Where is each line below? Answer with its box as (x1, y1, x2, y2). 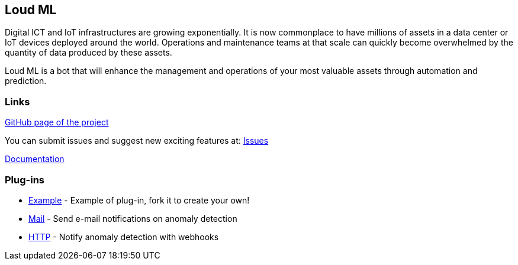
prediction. (5, 76, 47, 86)
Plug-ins (5, 173, 44, 186)
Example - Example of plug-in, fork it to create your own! (28, 195, 250, 205)
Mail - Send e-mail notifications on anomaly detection (28, 213, 237, 224)
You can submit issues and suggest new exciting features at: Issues (5, 135, 269, 146)
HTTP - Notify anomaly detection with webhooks (28, 231, 219, 242)
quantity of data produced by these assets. (5, 47, 172, 58)
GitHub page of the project (5, 117, 109, 128)
